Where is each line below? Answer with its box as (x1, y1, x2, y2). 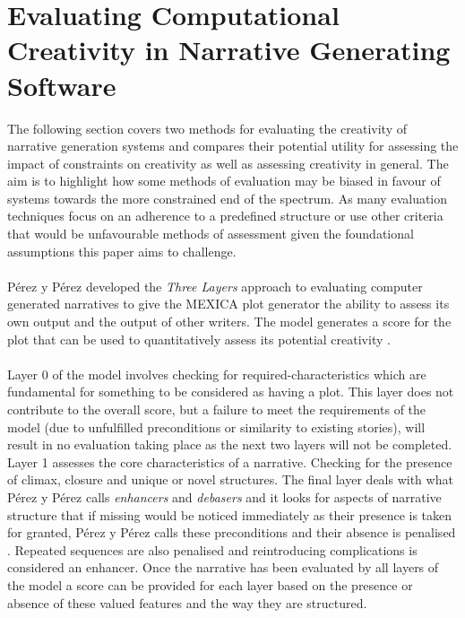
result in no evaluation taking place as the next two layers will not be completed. (7, 435, 452, 454)
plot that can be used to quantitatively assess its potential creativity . (7, 329, 391, 348)
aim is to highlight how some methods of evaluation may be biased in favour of (7, 171, 441, 190)
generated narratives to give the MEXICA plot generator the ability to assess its (7, 294, 450, 313)
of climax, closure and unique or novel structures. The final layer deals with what (7, 470, 453, 489)
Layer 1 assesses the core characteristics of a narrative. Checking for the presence (7, 452, 452, 471)
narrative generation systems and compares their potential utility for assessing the (7, 136, 459, 155)
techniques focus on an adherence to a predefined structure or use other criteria (7, 206, 443, 225)
